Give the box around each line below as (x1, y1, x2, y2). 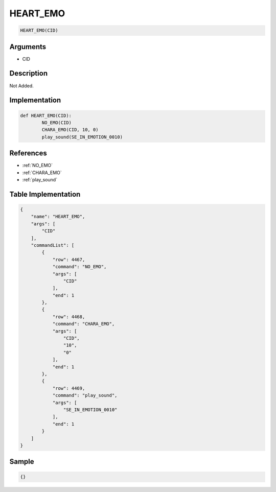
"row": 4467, (52, 256, 85, 263)
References (9, 149, 47, 158)
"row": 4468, (52, 314, 85, 319)
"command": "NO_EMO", (52, 264, 107, 270)
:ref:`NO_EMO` (22, 162, 53, 169)
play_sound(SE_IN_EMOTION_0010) (41, 134, 123, 140)
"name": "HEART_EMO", (31, 214, 85, 220)
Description (9, 69, 48, 78)
